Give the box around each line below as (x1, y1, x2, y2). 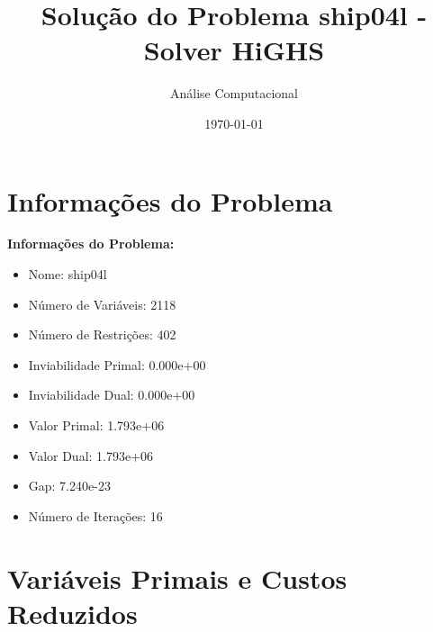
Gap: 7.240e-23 (28, 476, 111, 495)
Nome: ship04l (28, 265, 107, 284)
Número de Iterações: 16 (28, 506, 163, 525)
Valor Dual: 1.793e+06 (28, 446, 154, 465)
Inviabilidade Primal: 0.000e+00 (28, 355, 206, 374)
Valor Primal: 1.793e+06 (28, 416, 165, 434)
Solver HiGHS (143, 32, 325, 68)
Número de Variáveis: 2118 (28, 294, 176, 313)
